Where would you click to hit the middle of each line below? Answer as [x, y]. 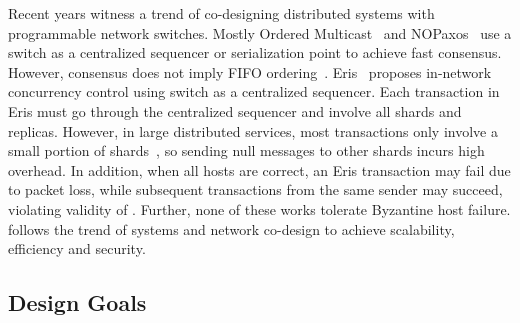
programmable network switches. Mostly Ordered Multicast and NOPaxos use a [260, 32]
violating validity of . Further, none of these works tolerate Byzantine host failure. [259, 208]
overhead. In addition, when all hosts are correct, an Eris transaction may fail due [259, 169]
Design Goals [77, 302]
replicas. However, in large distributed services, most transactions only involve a [253, 130]
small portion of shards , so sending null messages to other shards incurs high [246, 150]
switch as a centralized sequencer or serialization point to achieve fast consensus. [255, 52]
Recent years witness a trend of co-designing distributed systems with [221, 13]
